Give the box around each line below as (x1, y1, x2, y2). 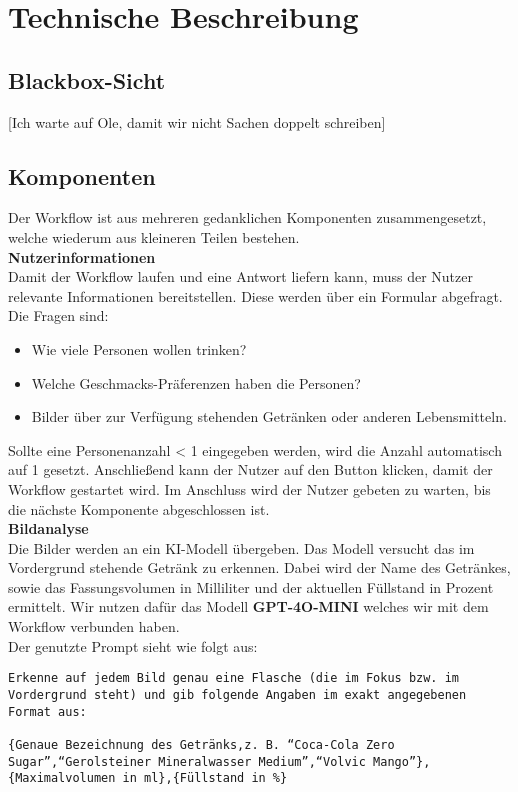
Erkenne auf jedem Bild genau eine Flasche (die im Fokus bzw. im (8, 671, 460, 686)
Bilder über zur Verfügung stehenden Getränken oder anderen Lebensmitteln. (31, 406, 507, 427)
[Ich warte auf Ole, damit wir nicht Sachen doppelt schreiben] (8, 111, 386, 132)
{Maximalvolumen (8, 771, 116, 786)
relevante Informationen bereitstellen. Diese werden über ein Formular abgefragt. (8, 285, 503, 306)
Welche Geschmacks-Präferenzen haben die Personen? (31, 372, 361, 393)
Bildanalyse (8, 518, 89, 539)
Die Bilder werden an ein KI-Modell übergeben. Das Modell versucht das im (8, 537, 475, 558)
